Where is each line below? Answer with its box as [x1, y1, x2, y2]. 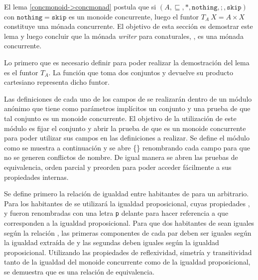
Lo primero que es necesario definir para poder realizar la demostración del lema [4, 57, 250, 67]
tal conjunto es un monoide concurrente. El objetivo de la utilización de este [4, 113, 237, 123]
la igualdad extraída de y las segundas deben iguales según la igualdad [4, 237, 219, 248]
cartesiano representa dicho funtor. [4, 77, 110, 87]
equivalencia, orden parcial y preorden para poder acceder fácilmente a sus [4, 161, 232, 172]
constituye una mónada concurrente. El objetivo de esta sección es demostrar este [4, 21, 253, 31]
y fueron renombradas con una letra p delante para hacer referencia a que [4, 208, 229, 218]
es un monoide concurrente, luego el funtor [68, 11, 199, 21]
